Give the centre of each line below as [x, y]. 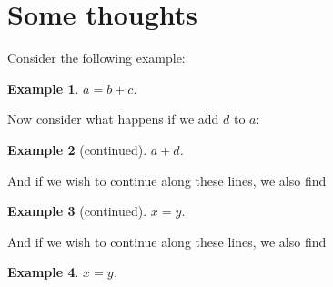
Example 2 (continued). [77, 149]
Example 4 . [43, 272]
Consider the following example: [96, 58]
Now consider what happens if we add [113, 119]
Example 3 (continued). [77, 211]
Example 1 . [43, 88]
